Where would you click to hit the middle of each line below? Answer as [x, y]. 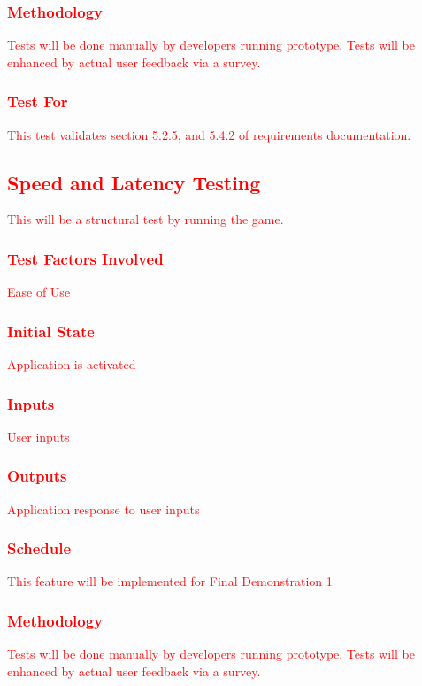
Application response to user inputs [104, 509]
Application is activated [72, 364]
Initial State [51, 331]
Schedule [39, 548]
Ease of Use [39, 292]
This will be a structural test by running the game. [146, 219]
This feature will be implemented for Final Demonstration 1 [170, 581]
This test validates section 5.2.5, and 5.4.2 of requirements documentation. [209, 134]
